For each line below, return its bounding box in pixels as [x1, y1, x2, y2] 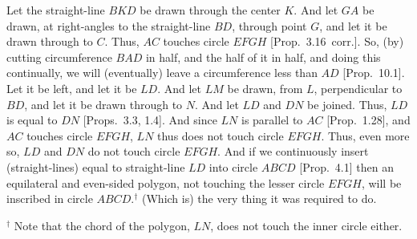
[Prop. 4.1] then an [299, 158, 394, 175]
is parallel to [241, 111, 303, 128]
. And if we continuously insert [217, 143, 369, 160]
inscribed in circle [6, 190, 93, 207]
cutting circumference [6, 48, 112, 65]
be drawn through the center [140, 2, 281, 18]
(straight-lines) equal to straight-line [6, 158, 185, 175]
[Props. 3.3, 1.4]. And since [83, 111, 217, 128]
